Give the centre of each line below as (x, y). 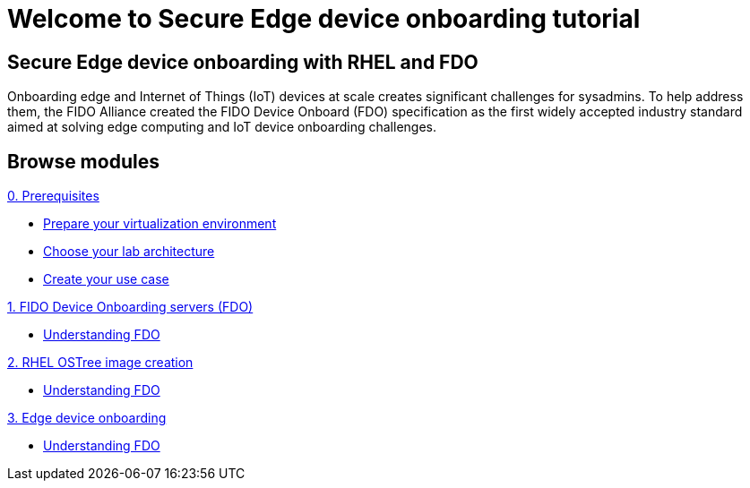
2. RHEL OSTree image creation (100, 363)
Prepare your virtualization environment (160, 224)
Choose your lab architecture (129, 252)
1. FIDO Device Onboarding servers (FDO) (130, 307)
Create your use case (106, 279)
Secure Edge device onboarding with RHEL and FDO (243, 62)
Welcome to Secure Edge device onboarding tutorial (324, 19)
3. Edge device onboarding (87, 418)
